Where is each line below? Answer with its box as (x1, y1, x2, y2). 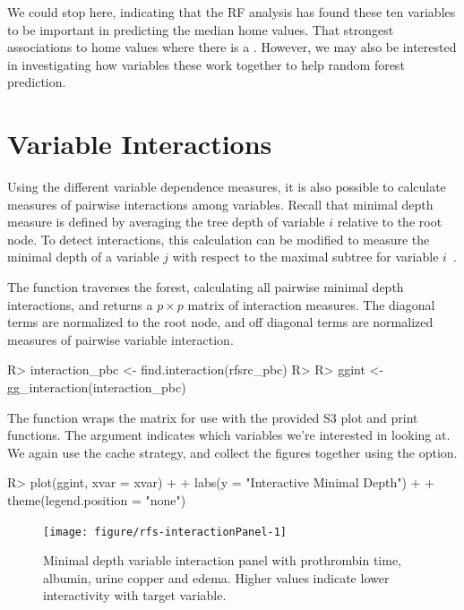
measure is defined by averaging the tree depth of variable (7, 212, 325, 231)
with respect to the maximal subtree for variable (172, 247, 439, 266)
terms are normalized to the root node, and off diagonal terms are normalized (7, 313, 434, 331)
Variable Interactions (7, 125, 272, 162)
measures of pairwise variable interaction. (7, 330, 234, 348)
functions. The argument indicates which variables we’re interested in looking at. (7, 425, 451, 444)
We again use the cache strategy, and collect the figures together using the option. (7, 442, 458, 461)
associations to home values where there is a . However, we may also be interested (7, 38, 457, 56)
